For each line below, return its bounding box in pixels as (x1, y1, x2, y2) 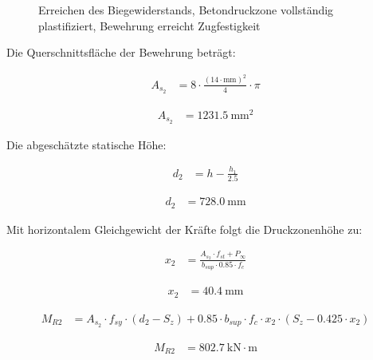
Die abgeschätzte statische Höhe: (6, 136, 167, 152)
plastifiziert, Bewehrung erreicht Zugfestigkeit (38, 17, 261, 34)
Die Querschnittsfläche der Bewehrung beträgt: (6, 44, 236, 61)
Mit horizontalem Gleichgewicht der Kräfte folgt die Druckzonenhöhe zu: (6, 220, 363, 237)
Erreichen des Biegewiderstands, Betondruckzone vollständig (38, 2, 334, 18)
